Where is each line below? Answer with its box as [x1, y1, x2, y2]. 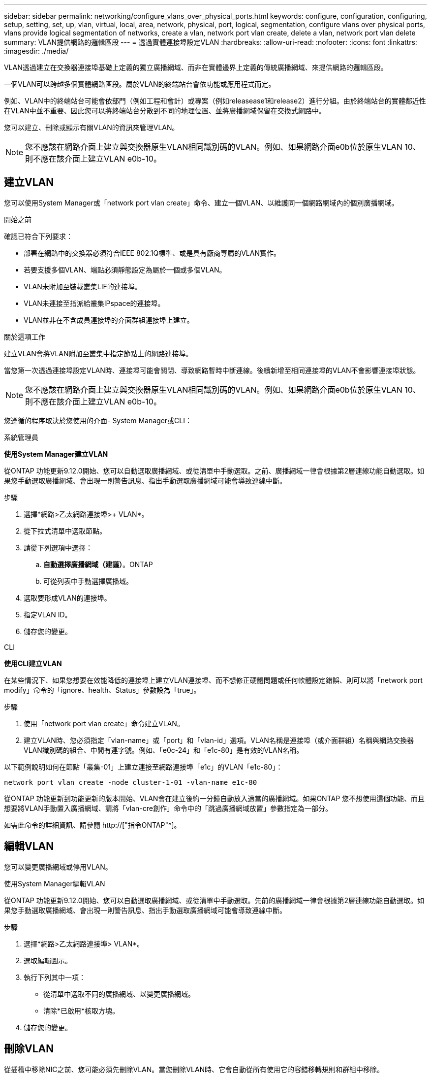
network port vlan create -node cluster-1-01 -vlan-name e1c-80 [4, 778, 257, 786]
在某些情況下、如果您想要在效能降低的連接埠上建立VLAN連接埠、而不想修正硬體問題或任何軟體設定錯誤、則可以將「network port [4, 675, 423, 684]
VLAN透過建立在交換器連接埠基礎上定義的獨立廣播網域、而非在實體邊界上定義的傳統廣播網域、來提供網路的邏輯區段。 [4, 63, 388, 71]
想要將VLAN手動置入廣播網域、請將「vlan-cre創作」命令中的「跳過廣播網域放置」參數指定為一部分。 [4, 804, 332, 812]
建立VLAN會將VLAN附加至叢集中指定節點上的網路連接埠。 [4, 349, 193, 358]
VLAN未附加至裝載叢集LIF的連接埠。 [24, 282, 142, 291]
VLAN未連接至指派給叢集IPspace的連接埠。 [24, 299, 165, 307]
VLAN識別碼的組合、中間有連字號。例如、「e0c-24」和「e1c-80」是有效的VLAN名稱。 [24, 745, 304, 754]
